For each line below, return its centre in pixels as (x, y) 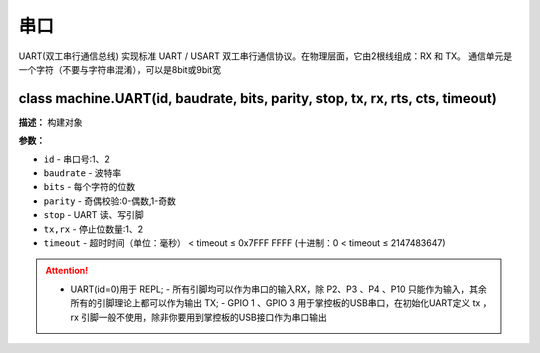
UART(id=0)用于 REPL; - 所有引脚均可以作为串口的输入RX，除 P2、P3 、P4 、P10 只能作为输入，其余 (278, 289)
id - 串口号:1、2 (76, 159)
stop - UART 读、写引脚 (93, 215)
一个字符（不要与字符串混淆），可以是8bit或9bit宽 (120, 69)
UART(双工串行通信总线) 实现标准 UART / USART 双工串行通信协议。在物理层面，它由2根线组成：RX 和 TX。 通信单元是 (265, 56)
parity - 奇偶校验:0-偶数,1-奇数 (110, 201)
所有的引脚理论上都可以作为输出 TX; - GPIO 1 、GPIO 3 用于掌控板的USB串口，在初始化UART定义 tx (275, 303)
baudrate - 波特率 (82, 173)
